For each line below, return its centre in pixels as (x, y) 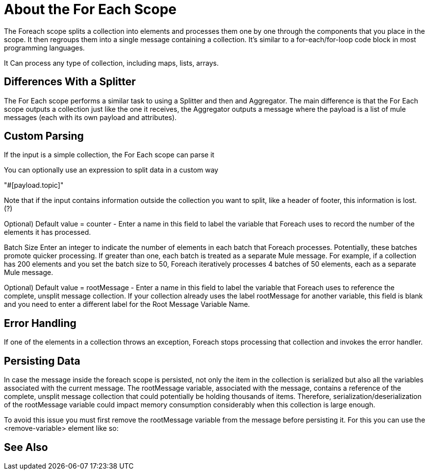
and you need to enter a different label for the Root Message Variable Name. (127, 304)
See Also (26, 447)
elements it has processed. (48, 232)
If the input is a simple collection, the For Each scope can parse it (109, 155)
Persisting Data (42, 361)
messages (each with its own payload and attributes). (90, 117)
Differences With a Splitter (70, 82)
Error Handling (40, 323)
